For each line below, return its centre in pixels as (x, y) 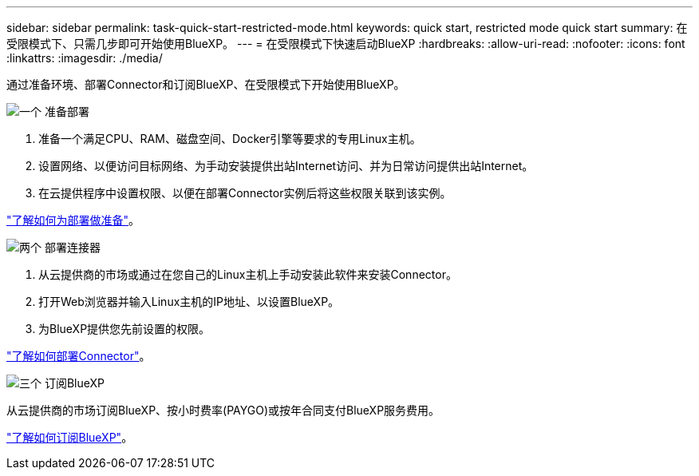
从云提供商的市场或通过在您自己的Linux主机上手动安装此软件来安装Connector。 (248, 274)
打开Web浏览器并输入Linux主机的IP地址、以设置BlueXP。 (189, 301)
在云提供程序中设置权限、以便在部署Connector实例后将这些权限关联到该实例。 (245, 193)
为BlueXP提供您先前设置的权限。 (124, 329)
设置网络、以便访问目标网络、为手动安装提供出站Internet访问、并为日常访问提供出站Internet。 (286, 166)
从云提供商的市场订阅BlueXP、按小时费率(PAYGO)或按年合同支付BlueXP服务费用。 (223, 410)
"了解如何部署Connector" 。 (79, 356)
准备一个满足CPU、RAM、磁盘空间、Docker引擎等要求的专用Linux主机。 (230, 139)
